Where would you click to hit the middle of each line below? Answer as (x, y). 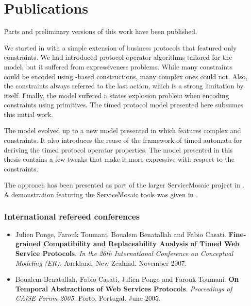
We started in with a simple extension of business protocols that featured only (120, 47)
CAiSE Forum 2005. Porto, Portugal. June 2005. (88, 298)
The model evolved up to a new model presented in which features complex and (123, 130)
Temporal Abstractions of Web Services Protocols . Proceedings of (124, 288)
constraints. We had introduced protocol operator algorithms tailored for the (118, 57)
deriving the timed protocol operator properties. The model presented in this (118, 149)
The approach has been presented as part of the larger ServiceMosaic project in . (124, 185)
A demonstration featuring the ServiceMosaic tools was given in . (101, 195)
